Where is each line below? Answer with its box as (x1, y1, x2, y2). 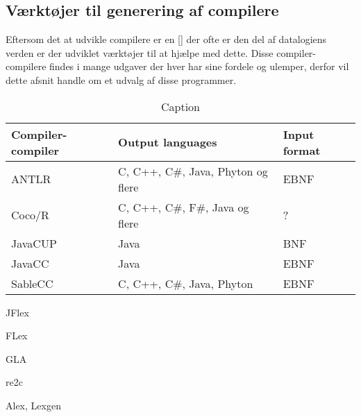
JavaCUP (11, 235, 57, 251)
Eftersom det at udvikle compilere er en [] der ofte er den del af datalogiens (6, 32, 327, 46)
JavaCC (11, 255, 49, 271)
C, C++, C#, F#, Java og (118, 198, 249, 215)
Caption (160, 98, 201, 114)
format (283, 142, 321, 158)
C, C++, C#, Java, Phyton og (118, 162, 268, 179)
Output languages (118, 134, 217, 151)
